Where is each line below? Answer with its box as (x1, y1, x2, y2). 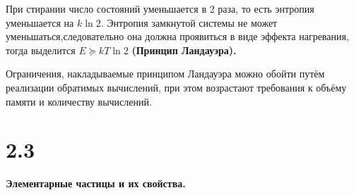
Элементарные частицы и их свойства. (6, 176, 186, 191)
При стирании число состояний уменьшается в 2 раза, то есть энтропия (6, 1, 314, 15)
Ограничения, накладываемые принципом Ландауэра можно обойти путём (6, 66, 325, 81)
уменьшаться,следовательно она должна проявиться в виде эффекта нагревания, (6, 29, 349, 44)
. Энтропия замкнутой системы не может (100, 15, 278, 30)
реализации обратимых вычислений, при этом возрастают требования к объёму (6, 80, 347, 94)
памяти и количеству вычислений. (6, 94, 152, 108)
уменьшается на (6, 15, 74, 30)
